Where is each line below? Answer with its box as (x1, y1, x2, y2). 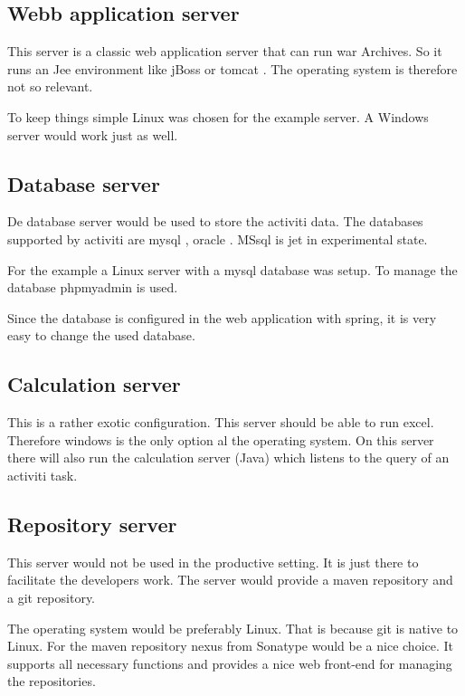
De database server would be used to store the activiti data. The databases (7, 212, 423, 231)
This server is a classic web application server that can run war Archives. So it (7, 42, 442, 61)
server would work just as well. (7, 125, 178, 144)
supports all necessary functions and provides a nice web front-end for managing (7, 653, 452, 672)
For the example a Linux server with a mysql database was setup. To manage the (7, 260, 458, 279)
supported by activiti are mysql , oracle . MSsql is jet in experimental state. (7, 229, 428, 248)
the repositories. (7, 672, 96, 691)
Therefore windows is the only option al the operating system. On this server (7, 430, 434, 449)
